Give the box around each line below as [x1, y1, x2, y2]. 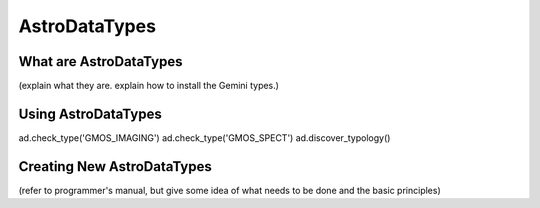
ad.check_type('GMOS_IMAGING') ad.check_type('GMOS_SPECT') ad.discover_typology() [18, 131, 391, 144]
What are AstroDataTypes [18, 53, 183, 70]
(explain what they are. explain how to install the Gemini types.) [18, 80, 280, 92]
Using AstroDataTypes [18, 105, 162, 122]
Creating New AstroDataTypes [18, 158, 212, 175]
